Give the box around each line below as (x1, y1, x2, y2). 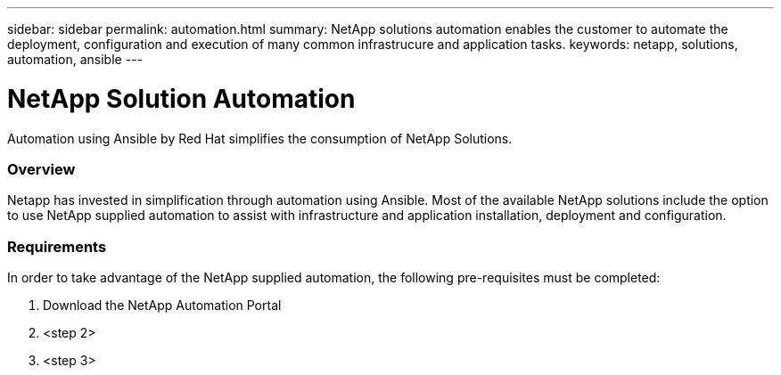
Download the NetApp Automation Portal (43, 298, 282, 313)
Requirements (7, 237, 107, 256)
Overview (7, 159, 76, 178)
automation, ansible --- (7, 52, 144, 67)
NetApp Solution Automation (7, 83, 356, 114)
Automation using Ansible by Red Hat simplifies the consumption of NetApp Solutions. (7, 130, 513, 146)
